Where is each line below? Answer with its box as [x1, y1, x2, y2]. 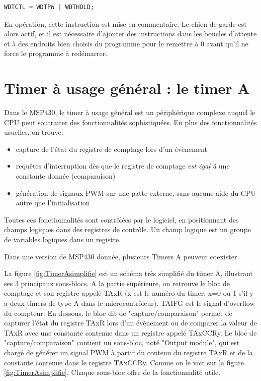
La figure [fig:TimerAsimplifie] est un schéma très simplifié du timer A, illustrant [4, 268, 253, 279]
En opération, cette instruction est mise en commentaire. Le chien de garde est [4, 18, 247, 29]
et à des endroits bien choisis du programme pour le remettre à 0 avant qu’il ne [4, 38, 248, 48]
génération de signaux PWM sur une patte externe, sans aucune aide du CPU [16, 187, 256, 198]
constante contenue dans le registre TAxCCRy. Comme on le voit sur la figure [4, 357, 244, 367]
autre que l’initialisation [16, 197, 90, 208]
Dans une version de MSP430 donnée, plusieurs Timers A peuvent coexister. [4, 251, 239, 261]
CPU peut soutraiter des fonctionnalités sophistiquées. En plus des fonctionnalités [4, 117, 257, 127]
